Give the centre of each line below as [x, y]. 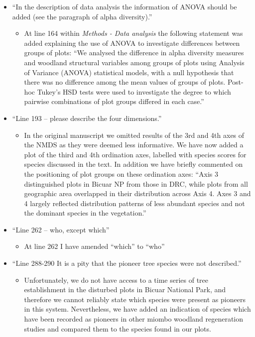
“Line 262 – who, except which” [61, 229]
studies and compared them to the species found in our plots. [118, 328]
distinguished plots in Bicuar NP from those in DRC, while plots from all [136, 183]
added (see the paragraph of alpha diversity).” [82, 16]
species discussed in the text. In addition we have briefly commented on [133, 164]
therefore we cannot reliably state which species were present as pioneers [135, 299]
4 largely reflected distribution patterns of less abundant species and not [134, 203]
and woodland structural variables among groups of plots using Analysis [134, 62]
